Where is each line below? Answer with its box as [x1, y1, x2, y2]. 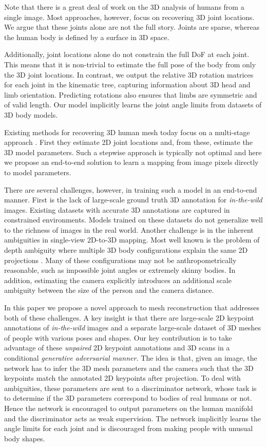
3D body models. [4, 109, 58, 120]
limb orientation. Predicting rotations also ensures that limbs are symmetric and [4, 89, 257, 100]
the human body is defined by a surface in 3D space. [4, 31, 169, 42]
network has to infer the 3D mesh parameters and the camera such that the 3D [4, 362, 254, 373]
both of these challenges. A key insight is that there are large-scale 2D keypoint [4, 312, 254, 323]
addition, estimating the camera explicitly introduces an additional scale [4, 274, 232, 285]
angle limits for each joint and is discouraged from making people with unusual [4, 423, 253, 434]
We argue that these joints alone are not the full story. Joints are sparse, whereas [4, 22, 260, 32]
